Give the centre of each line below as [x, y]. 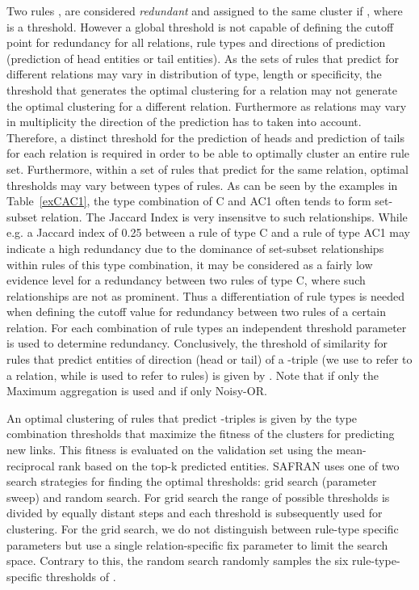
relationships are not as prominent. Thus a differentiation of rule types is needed [205, 295]
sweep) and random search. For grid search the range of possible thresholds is [198, 497]
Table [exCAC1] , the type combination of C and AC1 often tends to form [189, 201]
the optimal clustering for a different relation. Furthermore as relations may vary [207, 105]
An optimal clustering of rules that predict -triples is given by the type [182, 417]
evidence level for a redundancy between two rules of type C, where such [186, 280]
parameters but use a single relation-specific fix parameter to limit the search [197, 544]
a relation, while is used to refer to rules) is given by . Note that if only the [193, 375]
